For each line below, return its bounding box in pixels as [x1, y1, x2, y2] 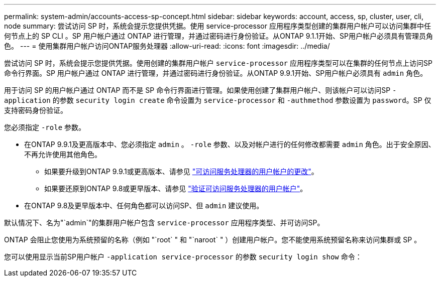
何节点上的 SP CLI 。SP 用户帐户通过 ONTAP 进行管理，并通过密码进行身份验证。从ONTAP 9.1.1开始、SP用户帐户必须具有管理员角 [4, 32, 433, 40]
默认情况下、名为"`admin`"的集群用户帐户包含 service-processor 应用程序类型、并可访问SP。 [4, 218, 324, 227]
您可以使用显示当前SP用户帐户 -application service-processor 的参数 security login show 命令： [4, 252, 362, 261]
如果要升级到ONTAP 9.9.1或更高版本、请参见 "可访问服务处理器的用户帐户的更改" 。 [44, 167, 318, 176]
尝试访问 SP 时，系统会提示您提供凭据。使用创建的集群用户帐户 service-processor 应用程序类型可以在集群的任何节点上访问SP [4, 59, 432, 67]
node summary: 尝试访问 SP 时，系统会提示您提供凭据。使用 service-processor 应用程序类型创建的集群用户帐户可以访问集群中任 [4, 22, 431, 30]
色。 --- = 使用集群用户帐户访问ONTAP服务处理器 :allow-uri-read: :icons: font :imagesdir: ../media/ [4, 42, 330, 50]
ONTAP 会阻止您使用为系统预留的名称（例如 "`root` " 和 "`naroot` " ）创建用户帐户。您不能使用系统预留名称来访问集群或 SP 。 [4, 235, 421, 244]
